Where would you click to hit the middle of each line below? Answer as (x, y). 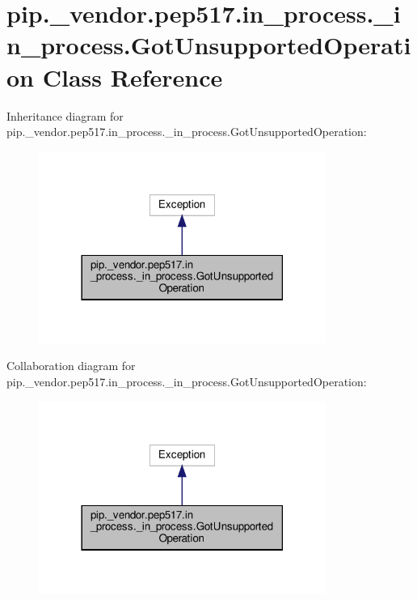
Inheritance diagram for (65, 115)
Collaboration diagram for (71, 366)
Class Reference (133, 77)
